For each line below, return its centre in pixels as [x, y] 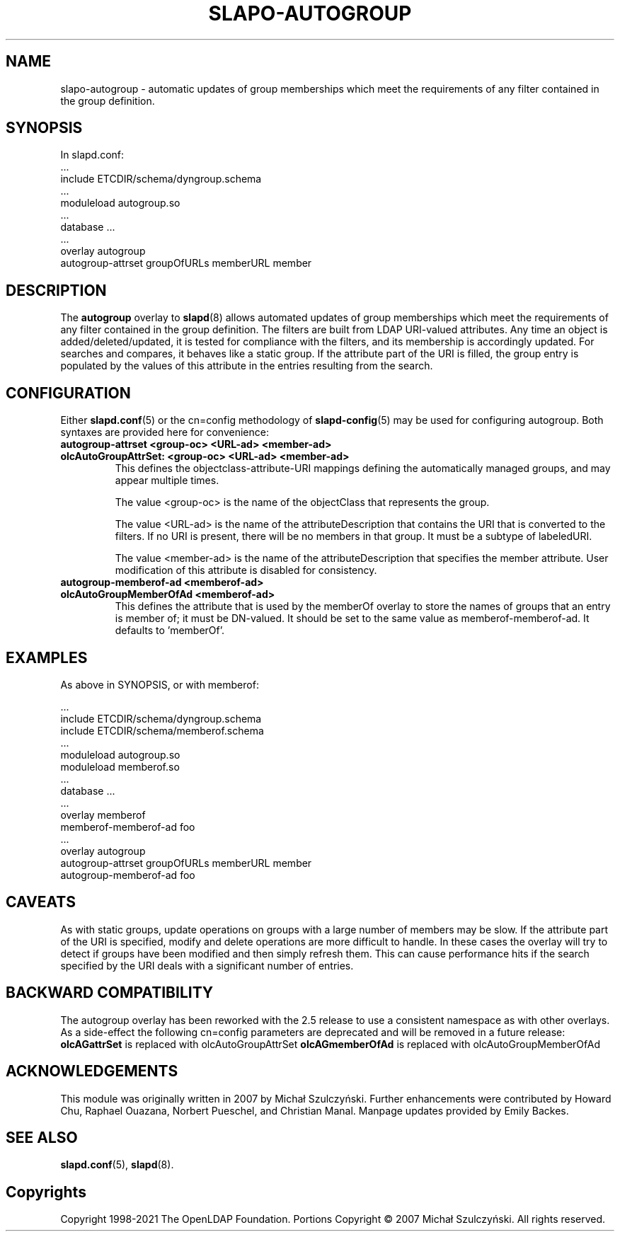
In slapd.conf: [92, 155]
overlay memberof [103, 815]
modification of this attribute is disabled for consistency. [246, 570]
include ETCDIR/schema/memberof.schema [162, 730]
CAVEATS [41, 902]
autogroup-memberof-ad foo [128, 875]
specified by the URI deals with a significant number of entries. [207, 965]
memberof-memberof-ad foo [128, 827]
